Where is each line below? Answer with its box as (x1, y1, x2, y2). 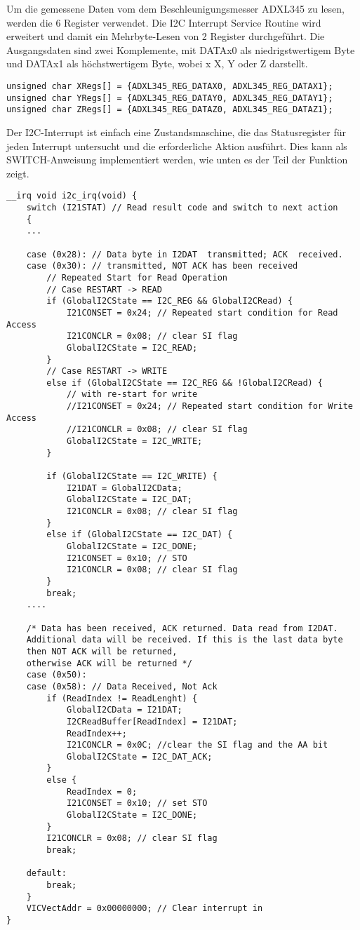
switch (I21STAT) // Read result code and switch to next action (26, 202, 338, 213)
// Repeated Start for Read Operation (46, 272, 227, 283)
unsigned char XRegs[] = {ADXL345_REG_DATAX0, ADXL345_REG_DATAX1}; (6, 81, 333, 91)
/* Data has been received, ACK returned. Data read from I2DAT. (26, 623, 338, 633)
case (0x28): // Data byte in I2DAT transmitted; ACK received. (26, 249, 343, 260)
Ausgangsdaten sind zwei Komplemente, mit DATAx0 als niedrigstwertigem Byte (6, 42, 355, 57)
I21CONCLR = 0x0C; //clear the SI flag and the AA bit (66, 740, 328, 750)
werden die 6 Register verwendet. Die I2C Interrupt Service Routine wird (6, 15, 321, 29)
